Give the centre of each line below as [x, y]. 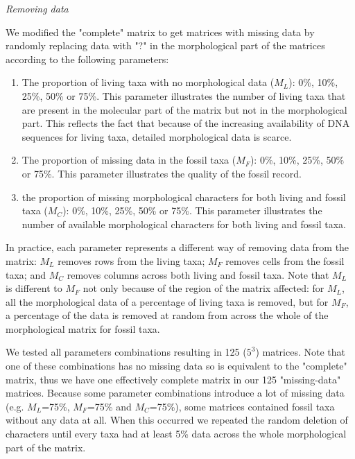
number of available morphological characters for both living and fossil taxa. [184, 224]
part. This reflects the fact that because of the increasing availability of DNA [186, 123]
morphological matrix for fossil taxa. [83, 328]
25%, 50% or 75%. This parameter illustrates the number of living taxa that [184, 95]
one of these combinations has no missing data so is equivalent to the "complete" [176, 366]
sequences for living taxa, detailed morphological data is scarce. [157, 136]
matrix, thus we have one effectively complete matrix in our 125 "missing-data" [173, 379]
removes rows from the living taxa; [131, 260]
